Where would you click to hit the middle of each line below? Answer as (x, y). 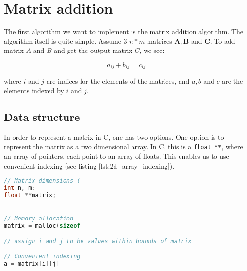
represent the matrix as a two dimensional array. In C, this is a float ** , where (123, 146)
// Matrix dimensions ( (42, 181)
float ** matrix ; (30, 195)
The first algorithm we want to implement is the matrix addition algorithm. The (124, 31)
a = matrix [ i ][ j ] (32, 263)
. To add (222, 41)
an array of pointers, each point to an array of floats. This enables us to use (116, 156)
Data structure (42, 116)
